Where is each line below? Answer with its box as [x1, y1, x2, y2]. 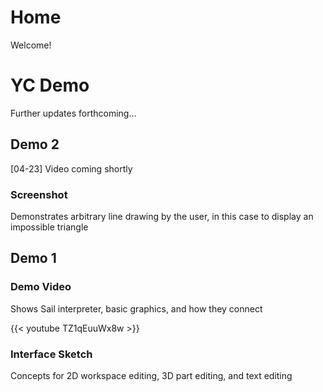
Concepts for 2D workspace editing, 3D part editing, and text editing [10, 369, 293, 381]
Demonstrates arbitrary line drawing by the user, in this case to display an [10, 210, 314, 222]
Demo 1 [10, 250, 57, 267]
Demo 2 [10, 136, 60, 153]
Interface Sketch [10, 347, 93, 361]
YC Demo [10, 74, 90, 97]
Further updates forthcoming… [10, 107, 137, 119]
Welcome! [10, 39, 52, 51]
